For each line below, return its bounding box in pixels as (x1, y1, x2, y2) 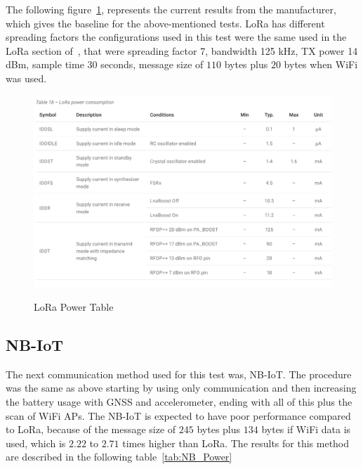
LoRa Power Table (34, 300, 114, 314)
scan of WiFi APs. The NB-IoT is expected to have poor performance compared (6, 408, 351, 423)
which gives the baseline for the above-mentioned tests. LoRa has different (6, 15, 325, 30)
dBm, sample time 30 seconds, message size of (6, 57, 204, 72)
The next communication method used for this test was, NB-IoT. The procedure (6, 366, 352, 381)
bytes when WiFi (284, 57, 358, 72)
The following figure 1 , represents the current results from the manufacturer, (6, 2, 336, 16)
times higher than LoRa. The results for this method (122, 435, 350, 450)
